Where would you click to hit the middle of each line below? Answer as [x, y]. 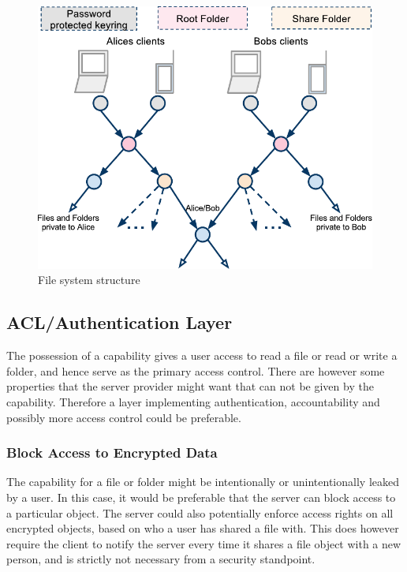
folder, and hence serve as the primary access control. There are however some [196, 370]
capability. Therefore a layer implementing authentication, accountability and [193, 402]
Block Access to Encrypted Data [112, 452]
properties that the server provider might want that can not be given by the [190, 386]
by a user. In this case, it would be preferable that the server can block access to [201, 497]
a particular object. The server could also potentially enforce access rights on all [200, 512]
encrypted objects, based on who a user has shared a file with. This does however [203, 528]
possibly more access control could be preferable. [124, 417]
